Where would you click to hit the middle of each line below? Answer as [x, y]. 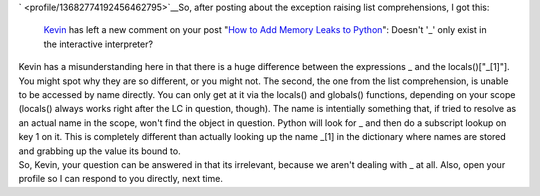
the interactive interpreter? [98, 44]
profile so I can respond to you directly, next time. [121, 179]
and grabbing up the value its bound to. [99, 151]
